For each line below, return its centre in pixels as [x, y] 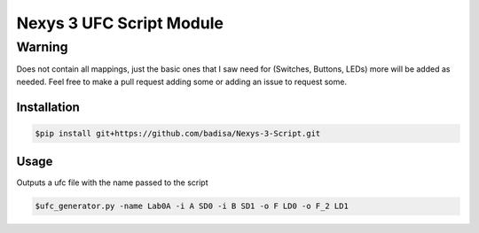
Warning [42, 47]
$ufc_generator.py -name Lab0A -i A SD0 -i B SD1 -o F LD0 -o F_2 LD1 [192, 206]
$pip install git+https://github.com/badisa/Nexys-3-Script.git [178, 133]
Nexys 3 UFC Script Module [120, 23]
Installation [48, 107]
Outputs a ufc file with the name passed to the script [112, 183]
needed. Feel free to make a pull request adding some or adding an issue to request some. [182, 82]
